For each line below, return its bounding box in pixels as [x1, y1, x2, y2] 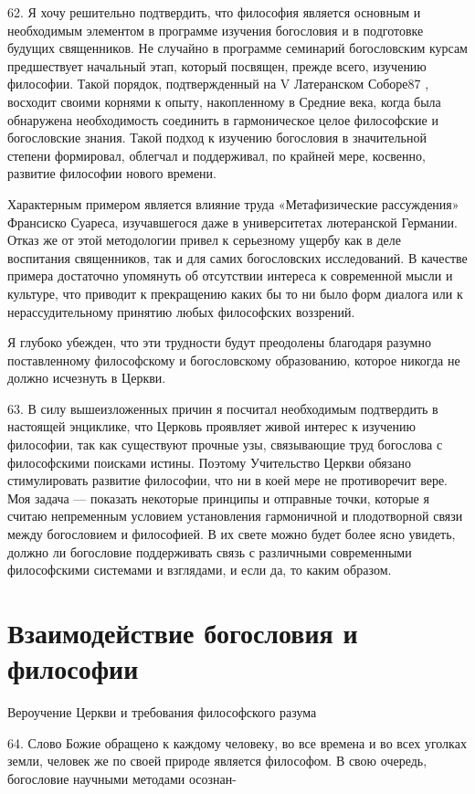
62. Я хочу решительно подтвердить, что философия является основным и [7, 3, 421, 21]
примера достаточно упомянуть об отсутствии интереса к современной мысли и [7, 266, 453, 285]
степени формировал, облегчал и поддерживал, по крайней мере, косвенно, [7, 145, 426, 164]
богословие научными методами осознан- [7, 768, 237, 788]
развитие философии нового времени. [7, 164, 216, 183]
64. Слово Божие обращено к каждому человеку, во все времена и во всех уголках [7, 733, 467, 752]
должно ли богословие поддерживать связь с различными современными [7, 542, 412, 561]
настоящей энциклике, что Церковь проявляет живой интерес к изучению [7, 417, 416, 436]
